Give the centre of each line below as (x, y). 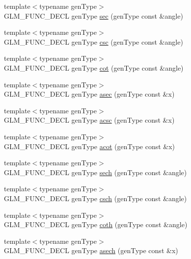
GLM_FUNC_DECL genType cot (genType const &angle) (94, 67)
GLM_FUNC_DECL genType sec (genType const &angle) (94, 15)
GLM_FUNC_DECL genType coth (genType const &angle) (96, 224)
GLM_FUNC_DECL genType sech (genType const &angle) (95, 172)
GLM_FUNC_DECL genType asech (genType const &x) (91, 250)
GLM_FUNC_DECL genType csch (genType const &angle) (95, 198)
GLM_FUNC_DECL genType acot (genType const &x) (90, 146)
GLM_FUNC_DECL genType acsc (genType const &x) (89, 120)
